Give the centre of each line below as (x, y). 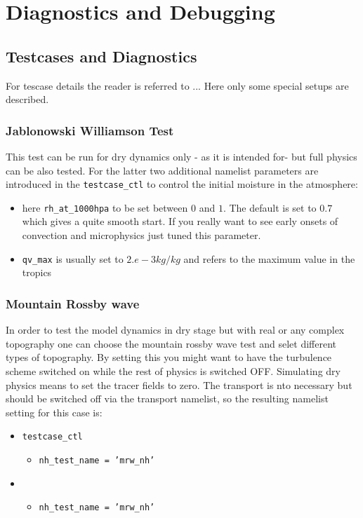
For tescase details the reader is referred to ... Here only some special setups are (177, 85)
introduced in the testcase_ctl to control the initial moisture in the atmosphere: (182, 184)
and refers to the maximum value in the (269, 258)
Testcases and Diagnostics (101, 56)
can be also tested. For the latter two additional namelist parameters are (162, 170)
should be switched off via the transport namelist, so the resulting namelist (167, 398)
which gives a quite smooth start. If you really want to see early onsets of (180, 221)
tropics (37, 272)
